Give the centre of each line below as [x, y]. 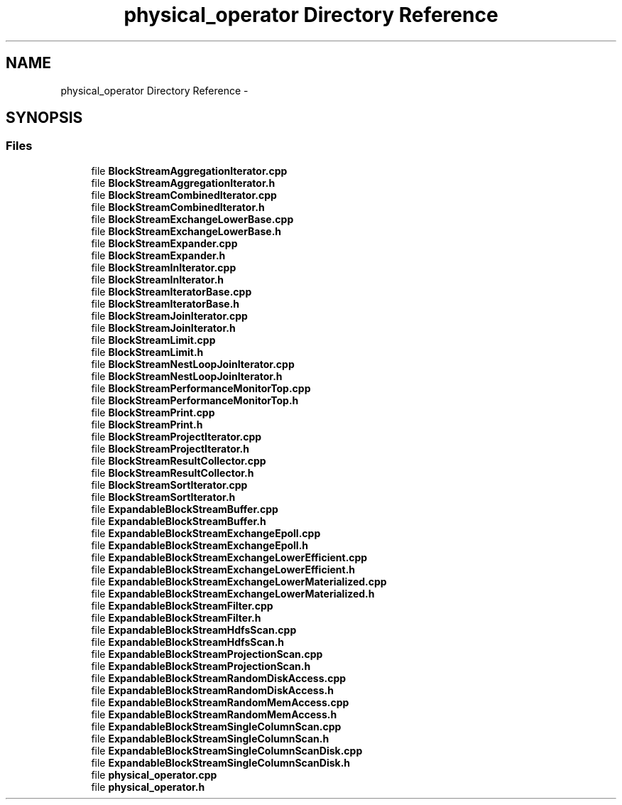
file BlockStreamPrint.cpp [153, 412]
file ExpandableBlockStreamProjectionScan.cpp [207, 654]
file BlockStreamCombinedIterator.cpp [184, 195]
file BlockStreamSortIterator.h [163, 497]
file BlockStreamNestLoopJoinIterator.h [187, 376]
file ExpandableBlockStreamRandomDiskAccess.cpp [219, 678]
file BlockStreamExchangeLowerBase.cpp [192, 219]
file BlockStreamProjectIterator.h [170, 448]
